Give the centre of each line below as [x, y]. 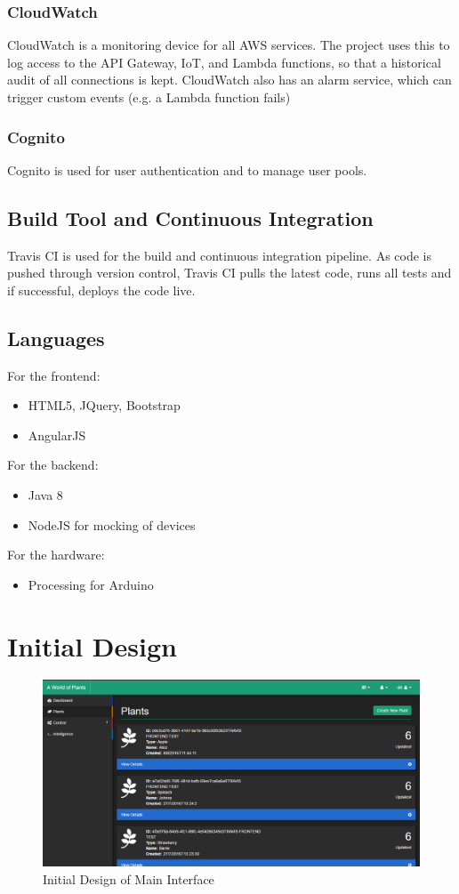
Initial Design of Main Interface [129, 878]
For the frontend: [54, 375]
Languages [56, 338]
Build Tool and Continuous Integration [190, 217]
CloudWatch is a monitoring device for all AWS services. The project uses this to [229, 45]
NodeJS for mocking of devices [112, 524]
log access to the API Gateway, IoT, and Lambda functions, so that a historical [224, 62]
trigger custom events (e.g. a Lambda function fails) [149, 97]
